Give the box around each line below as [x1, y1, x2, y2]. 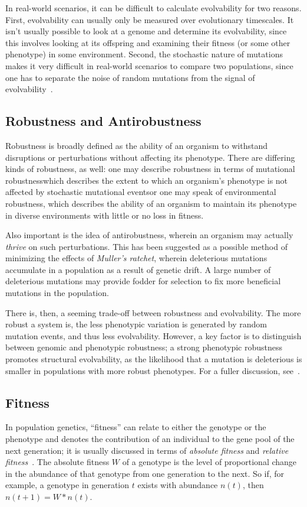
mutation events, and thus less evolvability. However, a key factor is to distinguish [5, 329, 302, 342]
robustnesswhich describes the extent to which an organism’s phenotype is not [5, 174, 288, 186]
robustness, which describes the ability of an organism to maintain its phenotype [5, 197, 297, 209]
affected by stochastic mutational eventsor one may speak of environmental [5, 186, 276, 198]
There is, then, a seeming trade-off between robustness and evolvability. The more [5, 306, 301, 318]
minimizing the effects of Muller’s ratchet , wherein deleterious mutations [5, 252, 268, 264]
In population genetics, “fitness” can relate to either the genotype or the [5, 421, 266, 433]
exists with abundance [137, 479, 218, 491]
